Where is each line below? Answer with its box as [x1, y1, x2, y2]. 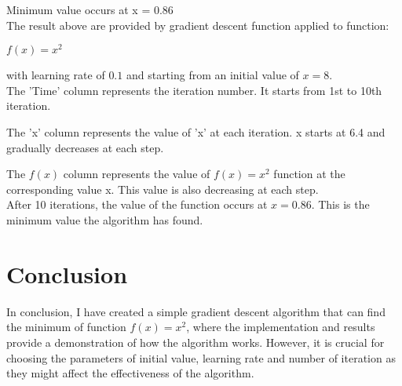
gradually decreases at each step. [6, 139, 164, 155]
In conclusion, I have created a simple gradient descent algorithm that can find [6, 303, 386, 319]
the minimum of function [6, 319, 126, 335]
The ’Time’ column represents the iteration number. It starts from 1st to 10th [6, 82, 382, 98]
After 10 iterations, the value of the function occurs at [6, 196, 268, 213]
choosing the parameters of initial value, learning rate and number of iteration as [6, 349, 396, 366]
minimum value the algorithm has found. [6, 212, 203, 228]
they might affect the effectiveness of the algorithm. [6, 365, 254, 381]
